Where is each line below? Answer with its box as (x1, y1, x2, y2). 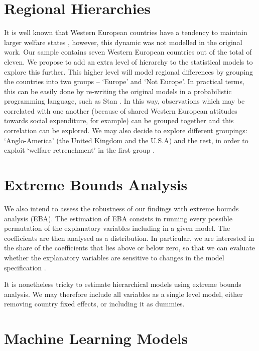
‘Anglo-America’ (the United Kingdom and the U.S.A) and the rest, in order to (4, 135, 248, 145)
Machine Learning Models (4, 328, 188, 348)
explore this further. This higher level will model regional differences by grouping (4, 66, 253, 77)
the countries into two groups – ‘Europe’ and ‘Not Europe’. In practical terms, (4, 76, 244, 87)
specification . (4, 262, 46, 272)
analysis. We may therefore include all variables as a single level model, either (4, 288, 243, 299)
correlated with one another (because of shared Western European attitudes (4, 105, 237, 116)
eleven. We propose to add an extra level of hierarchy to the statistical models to (4, 56, 253, 67)
